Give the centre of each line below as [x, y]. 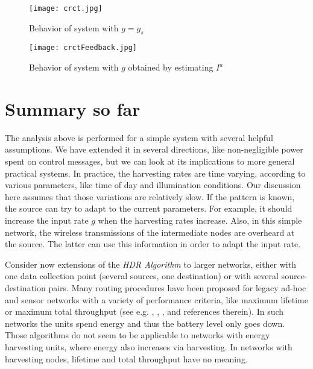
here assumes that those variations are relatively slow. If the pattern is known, [150, 196]
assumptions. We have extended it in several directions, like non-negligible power [154, 149]
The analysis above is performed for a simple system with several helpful [139, 137]
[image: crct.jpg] [66, 8]
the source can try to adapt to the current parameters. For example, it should [149, 208]
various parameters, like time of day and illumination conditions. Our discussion [153, 185]
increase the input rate [47, 220]
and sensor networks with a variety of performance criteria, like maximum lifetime [156, 299]
